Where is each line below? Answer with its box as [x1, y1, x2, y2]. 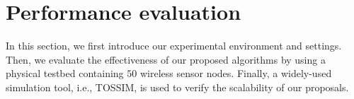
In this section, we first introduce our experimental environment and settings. [6, 38, 342, 53]
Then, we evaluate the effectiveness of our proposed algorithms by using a [6, 52, 326, 66]
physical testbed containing [6, 66, 124, 81]
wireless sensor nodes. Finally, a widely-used [139, 66, 332, 81]
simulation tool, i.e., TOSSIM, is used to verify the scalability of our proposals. [6, 79, 349, 94]
